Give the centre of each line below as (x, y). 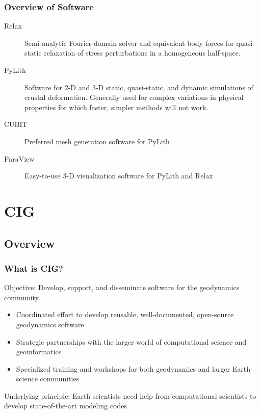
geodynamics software (50, 324)
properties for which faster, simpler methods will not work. (116, 107)
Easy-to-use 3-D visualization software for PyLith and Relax (119, 176)
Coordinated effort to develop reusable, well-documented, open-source (125, 314)
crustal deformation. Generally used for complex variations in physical (134, 97)
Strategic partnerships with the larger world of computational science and (131, 341)
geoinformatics (39, 352)
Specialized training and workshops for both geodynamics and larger (123, 368)
